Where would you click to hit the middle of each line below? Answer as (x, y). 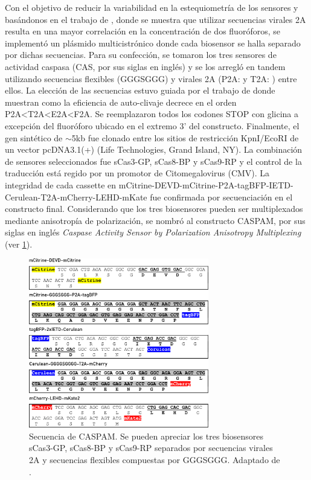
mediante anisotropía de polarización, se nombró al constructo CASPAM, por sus (155, 220)
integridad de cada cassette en (61, 184)
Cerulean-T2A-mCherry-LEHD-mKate (76, 197)
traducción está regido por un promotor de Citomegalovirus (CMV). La (137, 173)
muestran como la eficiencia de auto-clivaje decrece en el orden (121, 102)
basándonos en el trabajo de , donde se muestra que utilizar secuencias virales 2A (155, 19)
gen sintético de (34, 137)
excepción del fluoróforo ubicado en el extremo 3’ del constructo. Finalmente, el (152, 125)
